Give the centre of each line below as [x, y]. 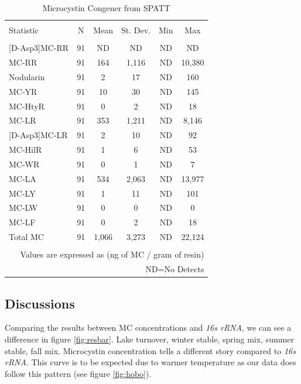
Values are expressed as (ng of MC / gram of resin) [112, 254]
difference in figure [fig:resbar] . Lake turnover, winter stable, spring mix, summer [149, 339]
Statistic [24, 30]
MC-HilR [25, 150]
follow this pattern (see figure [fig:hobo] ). [78, 373]
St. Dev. [136, 30]
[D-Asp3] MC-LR [38, 135]
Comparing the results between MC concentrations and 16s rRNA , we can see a [148, 328]
